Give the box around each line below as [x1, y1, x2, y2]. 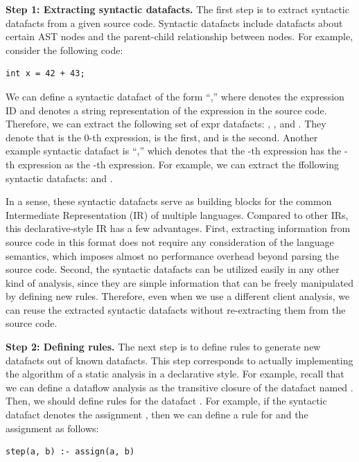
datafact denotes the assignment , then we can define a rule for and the [6, 407, 308, 422]
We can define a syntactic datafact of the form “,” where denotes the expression [6, 89, 344, 103]
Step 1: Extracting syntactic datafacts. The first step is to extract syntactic [6, 2, 349, 16]
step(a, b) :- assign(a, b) [6, 447, 135, 457]
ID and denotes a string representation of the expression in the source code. [6, 103, 327, 117]
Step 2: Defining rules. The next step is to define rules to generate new [6, 339, 321, 354]
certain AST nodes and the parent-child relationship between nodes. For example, [6, 29, 353, 44]
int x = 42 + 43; [6, 69, 85, 79]
